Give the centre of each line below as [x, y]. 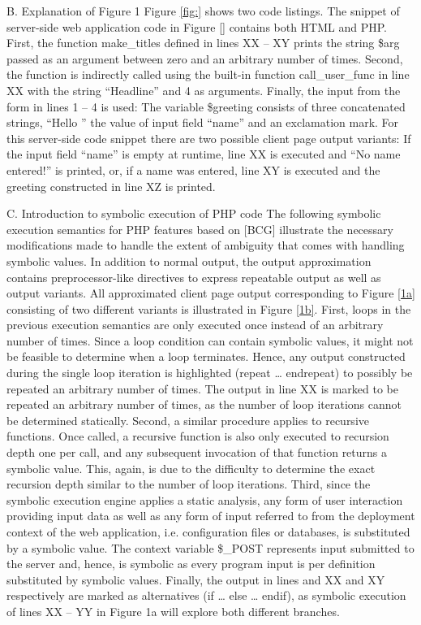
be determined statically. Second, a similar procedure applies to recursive [188, 420]
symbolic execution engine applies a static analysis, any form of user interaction [205, 499]
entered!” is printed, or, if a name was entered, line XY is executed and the [193, 169]
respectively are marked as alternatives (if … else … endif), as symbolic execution [206, 595]
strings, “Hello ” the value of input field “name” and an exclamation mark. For [203, 122]
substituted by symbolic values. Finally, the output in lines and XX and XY [196, 579]
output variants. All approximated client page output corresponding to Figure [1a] [211, 293]
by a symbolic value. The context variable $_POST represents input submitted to [210, 547]
